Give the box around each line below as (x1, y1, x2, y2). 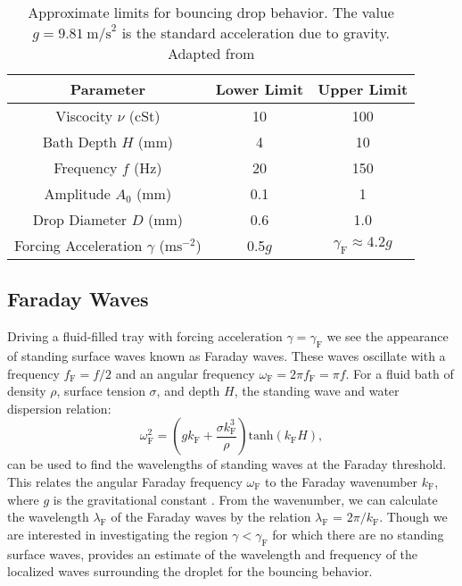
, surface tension (56, 381, 145, 400)
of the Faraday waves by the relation (111, 507, 311, 526)
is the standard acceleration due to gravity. (121, 22, 390, 43)
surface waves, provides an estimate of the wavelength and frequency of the (7, 544, 418, 563)
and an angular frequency (115, 364, 255, 382)
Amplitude (44, 183, 111, 204)
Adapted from (167, 43, 255, 63)
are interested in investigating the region (7, 524, 228, 543)
